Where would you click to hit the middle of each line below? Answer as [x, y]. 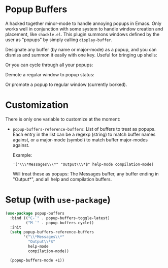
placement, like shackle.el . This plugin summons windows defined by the [82, 34]
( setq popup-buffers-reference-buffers [52, 232]
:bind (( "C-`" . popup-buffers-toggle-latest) [60, 218]
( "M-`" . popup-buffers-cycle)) [60, 223]
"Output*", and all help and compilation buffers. [62, 179]
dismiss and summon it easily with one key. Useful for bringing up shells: [81, 55]
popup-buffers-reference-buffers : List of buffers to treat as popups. [84, 129]
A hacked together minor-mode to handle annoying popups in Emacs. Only [83, 23]
